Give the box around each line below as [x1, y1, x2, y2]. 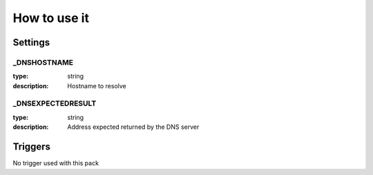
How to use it [12, 10, 90, 25]
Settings [12, 37, 50, 48]
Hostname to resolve [67, 81, 127, 90]
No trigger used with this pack [12, 159, 99, 167]
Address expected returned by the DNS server [67, 123, 200, 131]
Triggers [12, 141, 51, 153]
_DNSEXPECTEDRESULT [12, 99, 97, 108]
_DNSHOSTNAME [12, 57, 74, 67]
